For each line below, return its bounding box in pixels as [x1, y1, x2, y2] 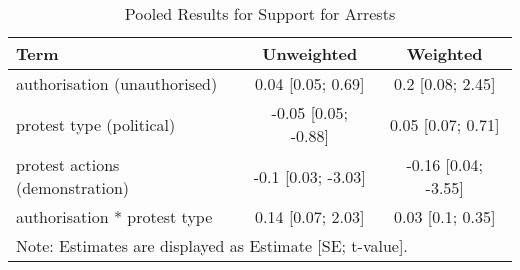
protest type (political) [16, 112, 176, 136]
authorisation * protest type [16, 205, 213, 228]
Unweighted [262, 42, 358, 65]
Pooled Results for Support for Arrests [124, 2, 396, 25]
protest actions [16, 153, 120, 176]
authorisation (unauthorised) [16, 72, 218, 95]
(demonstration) [16, 176, 130, 199]
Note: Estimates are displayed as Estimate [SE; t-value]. [16, 234, 408, 257]
